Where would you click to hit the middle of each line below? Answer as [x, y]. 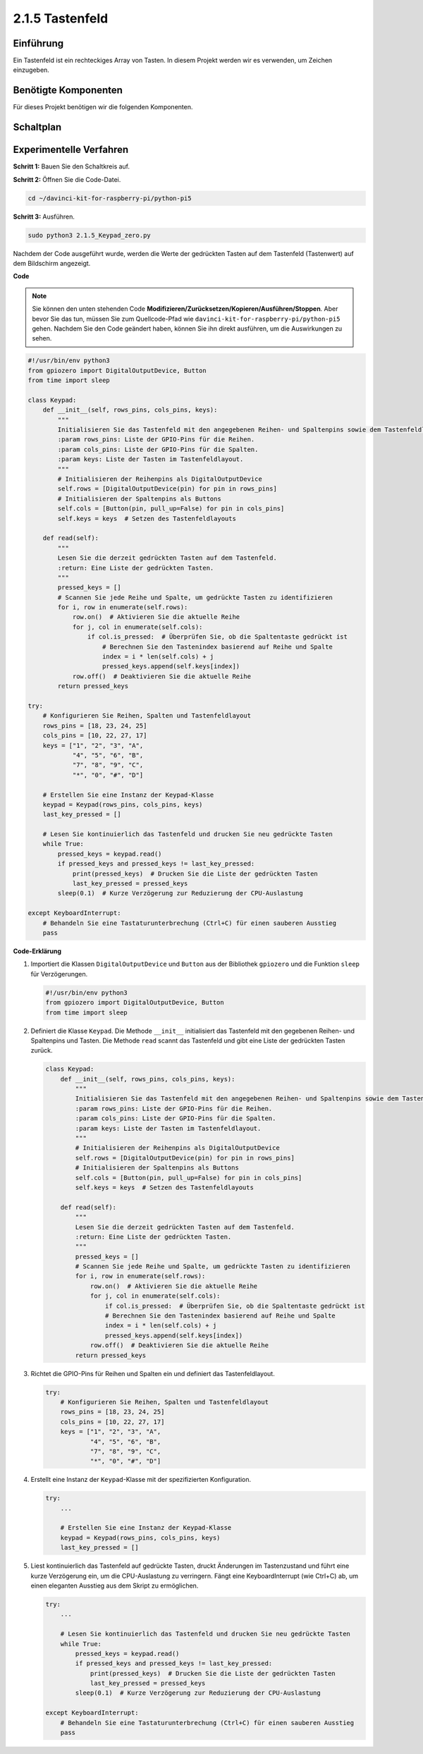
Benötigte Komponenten [68, 91]
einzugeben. [31, 70]
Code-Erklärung [37, 951]
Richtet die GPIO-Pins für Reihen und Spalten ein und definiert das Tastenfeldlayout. [153, 1373]
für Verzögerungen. [59, 974]
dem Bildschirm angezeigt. [52, 263]
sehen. [42, 338]
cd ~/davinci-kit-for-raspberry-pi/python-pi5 [110, 198]
